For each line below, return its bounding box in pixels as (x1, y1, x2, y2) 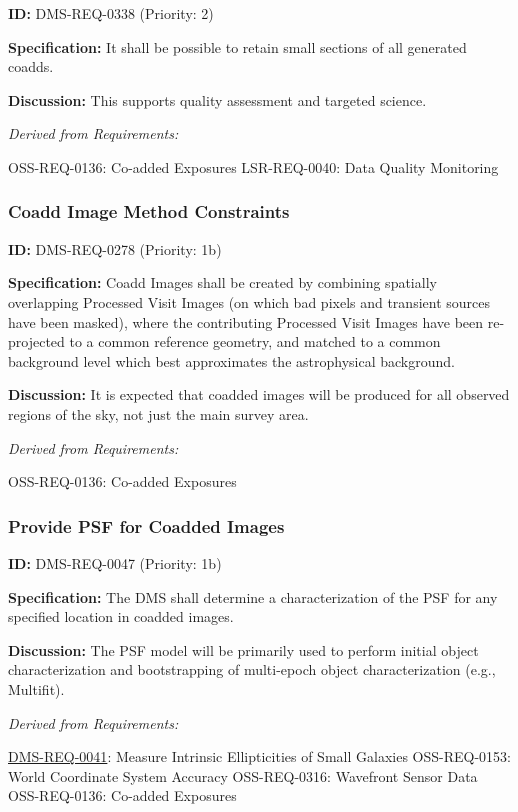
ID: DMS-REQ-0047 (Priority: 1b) (8, 552, 222, 573)
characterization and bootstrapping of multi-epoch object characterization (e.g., (8, 659, 496, 680)
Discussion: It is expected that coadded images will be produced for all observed (8, 384, 510, 405)
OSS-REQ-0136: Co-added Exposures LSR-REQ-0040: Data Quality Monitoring (8, 156, 499, 177)
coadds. (8, 56, 54, 77)
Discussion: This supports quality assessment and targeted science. (8, 89, 427, 110)
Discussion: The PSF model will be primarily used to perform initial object (8, 639, 479, 660)
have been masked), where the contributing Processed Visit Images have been (8, 311, 484, 332)
